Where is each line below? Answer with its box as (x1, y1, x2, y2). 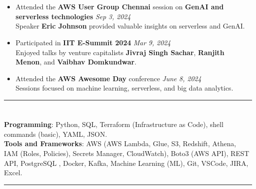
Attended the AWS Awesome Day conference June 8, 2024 (15, 73, 201, 83)
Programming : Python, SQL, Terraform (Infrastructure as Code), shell (4, 119, 224, 129)
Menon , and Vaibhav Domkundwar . (15, 57, 137, 67)
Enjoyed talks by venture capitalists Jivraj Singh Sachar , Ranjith (15, 47, 224, 57)
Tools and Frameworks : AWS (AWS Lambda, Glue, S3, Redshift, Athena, (4, 138, 236, 149)
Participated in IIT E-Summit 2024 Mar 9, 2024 (15, 37, 171, 47)
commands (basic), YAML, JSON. (4, 128, 107, 139)
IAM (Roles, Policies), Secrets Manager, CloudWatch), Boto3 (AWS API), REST (4, 148, 250, 158)
